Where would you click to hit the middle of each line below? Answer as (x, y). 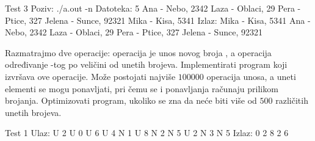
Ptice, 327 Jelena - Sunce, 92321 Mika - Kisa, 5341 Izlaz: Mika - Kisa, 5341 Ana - (158, 20)
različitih (292, 100)
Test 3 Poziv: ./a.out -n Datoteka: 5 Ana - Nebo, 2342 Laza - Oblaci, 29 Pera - (153, 8)
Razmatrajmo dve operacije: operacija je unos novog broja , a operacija (138, 52)
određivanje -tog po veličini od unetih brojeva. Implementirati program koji (146, 64)
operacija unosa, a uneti (251, 76)
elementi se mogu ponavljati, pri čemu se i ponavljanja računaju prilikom (142, 88)
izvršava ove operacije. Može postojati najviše (90, 76)
